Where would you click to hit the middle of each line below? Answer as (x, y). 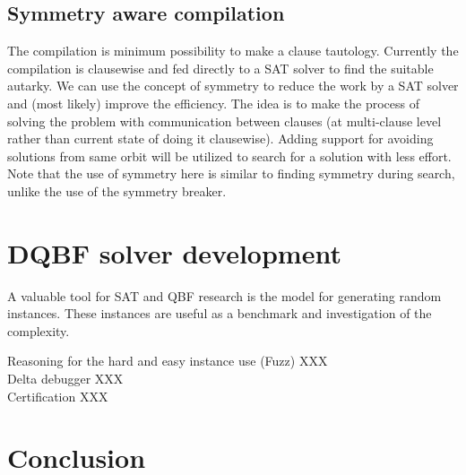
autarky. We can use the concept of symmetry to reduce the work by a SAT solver (233, 86)
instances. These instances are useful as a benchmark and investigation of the (220, 313)
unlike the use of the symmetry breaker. (117, 190)
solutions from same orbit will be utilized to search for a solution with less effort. (229, 155)
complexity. (39, 330)
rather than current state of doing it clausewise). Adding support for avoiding (220, 138)
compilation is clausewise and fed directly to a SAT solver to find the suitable (220, 68)
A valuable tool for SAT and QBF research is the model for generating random (224, 295)
